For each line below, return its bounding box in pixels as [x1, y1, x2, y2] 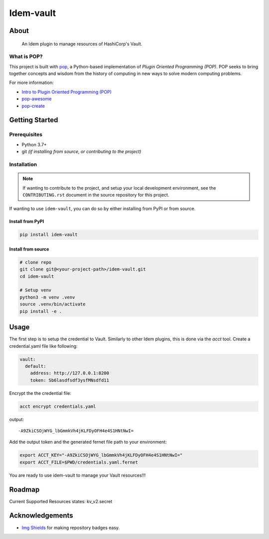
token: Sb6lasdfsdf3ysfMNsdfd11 [30, 377, 110, 383]
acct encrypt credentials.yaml [19, 403, 97, 409]
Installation [9, 161, 37, 168]
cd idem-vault [19, 273, 54, 279]
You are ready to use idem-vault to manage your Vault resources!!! [9, 472, 146, 478]
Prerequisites [9, 131, 42, 138]
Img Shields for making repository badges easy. [21, 525, 120, 531]
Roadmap [9, 485, 40, 494]
